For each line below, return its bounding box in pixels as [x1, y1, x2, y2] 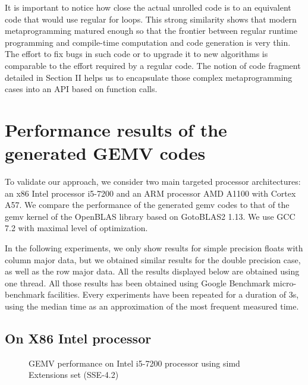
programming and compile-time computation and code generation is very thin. [5, 36, 291, 48]
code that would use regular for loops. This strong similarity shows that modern [5, 12, 297, 25]
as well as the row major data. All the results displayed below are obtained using [5, 265, 300, 277]
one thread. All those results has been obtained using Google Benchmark [5, 276, 271, 289]
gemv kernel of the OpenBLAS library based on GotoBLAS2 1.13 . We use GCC [5, 210, 296, 222]
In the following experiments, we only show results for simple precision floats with [5, 242, 303, 254]
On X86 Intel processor [5, 329, 152, 347]
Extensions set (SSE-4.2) [29, 368, 119, 381]
